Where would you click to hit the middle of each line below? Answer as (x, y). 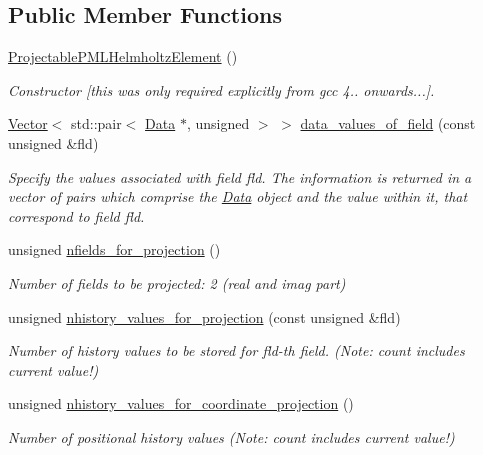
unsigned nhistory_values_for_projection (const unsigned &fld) (204, 316)
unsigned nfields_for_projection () (114, 249)
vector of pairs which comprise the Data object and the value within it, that (238, 196)
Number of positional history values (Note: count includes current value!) (231, 436)
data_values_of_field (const (388, 123)
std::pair (96, 123)
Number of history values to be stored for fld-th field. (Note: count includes (236, 350)
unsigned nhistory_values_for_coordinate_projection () (181, 403)
